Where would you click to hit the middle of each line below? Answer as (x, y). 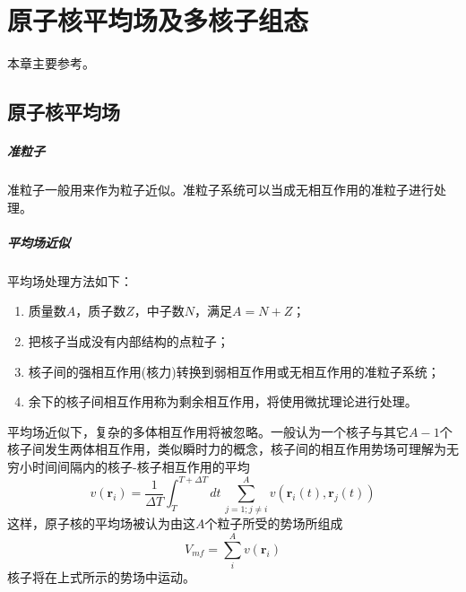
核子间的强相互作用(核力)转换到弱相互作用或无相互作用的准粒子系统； (234, 371)
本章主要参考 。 (51, 63)
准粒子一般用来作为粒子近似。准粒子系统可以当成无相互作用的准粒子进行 (220, 190)
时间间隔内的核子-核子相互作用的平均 (141, 466)
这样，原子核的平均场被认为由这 (101, 523)
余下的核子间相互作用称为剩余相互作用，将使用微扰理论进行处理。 (223, 401)
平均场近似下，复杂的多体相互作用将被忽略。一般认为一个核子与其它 (208, 431)
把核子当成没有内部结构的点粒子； (129, 341)
